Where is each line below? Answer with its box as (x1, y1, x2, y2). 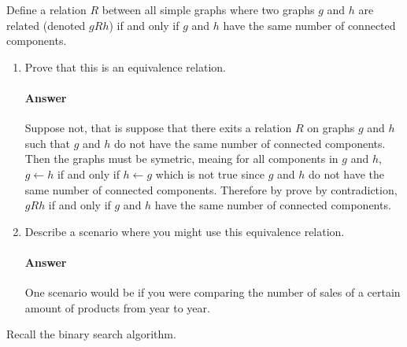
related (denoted (6, 17, 86, 33)
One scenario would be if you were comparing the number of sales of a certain (24, 284, 401, 301)
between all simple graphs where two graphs (102, 2, 315, 17)
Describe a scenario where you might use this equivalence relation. (24, 223, 345, 239)
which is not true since (155, 165, 265, 182)
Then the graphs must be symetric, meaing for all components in (24, 150, 339, 167)
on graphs (307, 120, 355, 136)
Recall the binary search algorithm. (6, 326, 176, 342)
